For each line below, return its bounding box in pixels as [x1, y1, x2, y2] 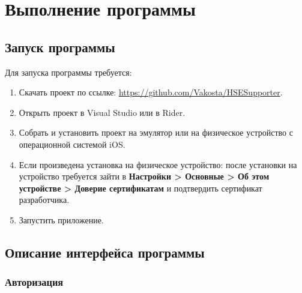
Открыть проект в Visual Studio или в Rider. [19, 106, 186, 118]
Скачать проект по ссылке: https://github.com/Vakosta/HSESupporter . [19, 86, 283, 98]
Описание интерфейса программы [5, 243, 205, 261]
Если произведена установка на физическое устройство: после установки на [19, 158, 297, 171]
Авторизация [5, 274, 64, 289]
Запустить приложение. [19, 213, 104, 226]
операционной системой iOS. [19, 137, 125, 150]
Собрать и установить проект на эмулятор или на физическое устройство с [19, 126, 293, 139]
